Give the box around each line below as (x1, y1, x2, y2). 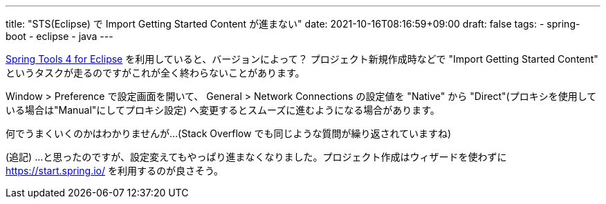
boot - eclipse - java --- (6, 30, 113, 42)
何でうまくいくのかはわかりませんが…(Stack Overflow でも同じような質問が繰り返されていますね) (6, 127, 452, 139)
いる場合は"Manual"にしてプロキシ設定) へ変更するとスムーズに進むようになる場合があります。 (6, 104, 440, 116)
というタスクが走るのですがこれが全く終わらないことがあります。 (6, 67, 305, 79)
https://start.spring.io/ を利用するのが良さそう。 (6, 165, 224, 176)
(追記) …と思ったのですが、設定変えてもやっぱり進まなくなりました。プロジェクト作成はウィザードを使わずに (6, 151, 507, 163)
